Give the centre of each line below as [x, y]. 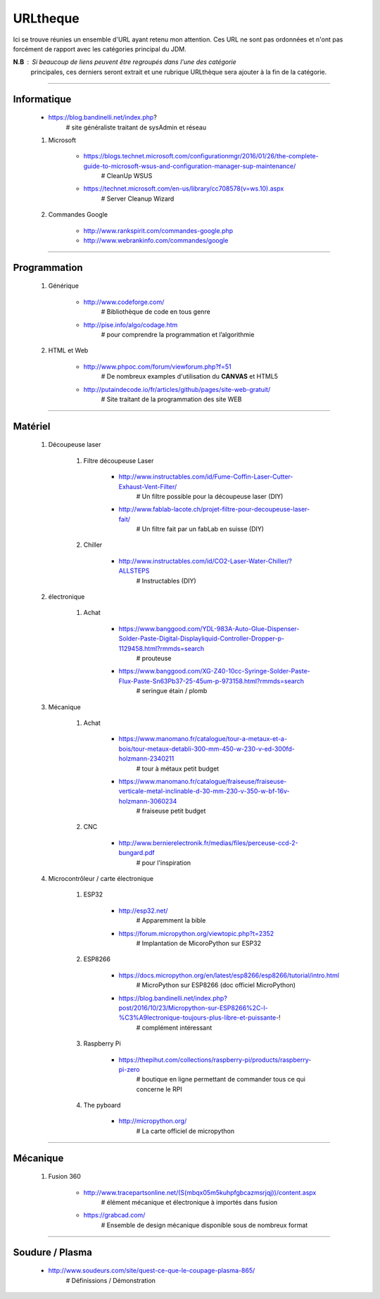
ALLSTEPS [134, 571]
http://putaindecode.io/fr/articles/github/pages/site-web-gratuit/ [177, 389]
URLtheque [46, 18]
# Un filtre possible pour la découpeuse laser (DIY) [210, 496]
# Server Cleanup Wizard [138, 198]
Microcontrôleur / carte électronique [101, 879]
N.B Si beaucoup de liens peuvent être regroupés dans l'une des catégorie [125, 62]
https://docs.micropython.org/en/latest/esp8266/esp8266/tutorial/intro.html [229, 975]
